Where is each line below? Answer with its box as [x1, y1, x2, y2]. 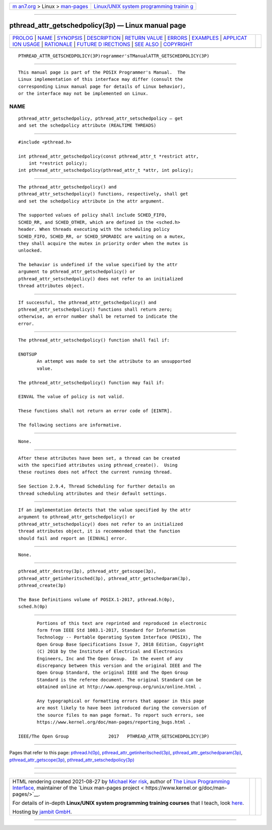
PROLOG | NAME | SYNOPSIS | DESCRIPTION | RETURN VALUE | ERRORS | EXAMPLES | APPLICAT [12, 34, 247, 41]
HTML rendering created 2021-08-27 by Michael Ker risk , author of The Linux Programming [12, 778, 230, 785]
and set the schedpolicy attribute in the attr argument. [18, 198, 165, 204]
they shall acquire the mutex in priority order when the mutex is [18, 240, 188, 246]
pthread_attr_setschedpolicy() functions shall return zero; [18, 307, 172, 313]
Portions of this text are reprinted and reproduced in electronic [37, 620, 207, 626]
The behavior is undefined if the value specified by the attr [18, 262, 178, 268]
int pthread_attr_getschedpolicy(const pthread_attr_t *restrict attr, [18, 153, 199, 159]
